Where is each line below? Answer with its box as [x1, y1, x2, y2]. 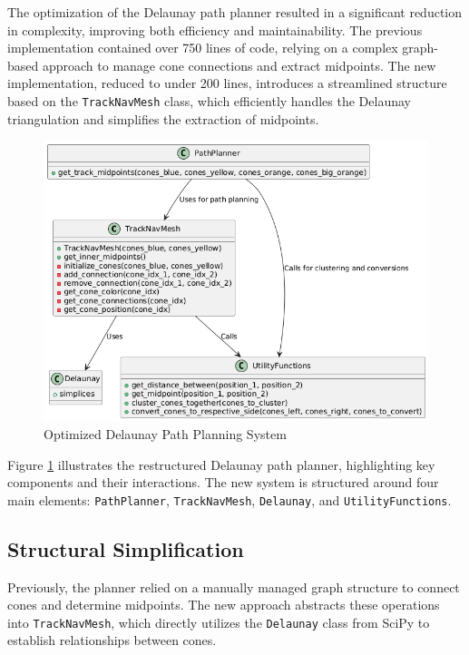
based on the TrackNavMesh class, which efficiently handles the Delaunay [7, 91, 411, 110]
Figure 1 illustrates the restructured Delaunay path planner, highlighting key [7, 455, 435, 474]
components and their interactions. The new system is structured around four [7, 473, 439, 492]
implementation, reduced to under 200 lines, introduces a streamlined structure [7, 73, 447, 93]
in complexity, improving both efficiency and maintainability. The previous [7, 20, 423, 39]
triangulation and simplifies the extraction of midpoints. [7, 109, 319, 128]
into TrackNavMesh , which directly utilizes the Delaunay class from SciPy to [7, 612, 430, 631]
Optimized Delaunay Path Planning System [44, 424, 287, 443]
